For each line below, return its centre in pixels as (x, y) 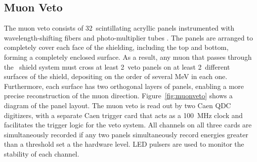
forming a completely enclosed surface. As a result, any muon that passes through (128, 57)
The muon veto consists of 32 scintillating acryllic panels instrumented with (119, 28)
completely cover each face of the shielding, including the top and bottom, (116, 47)
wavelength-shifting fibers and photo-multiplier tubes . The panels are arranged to (128, 37)
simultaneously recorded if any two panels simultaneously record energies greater (126, 134)
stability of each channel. (42, 153)
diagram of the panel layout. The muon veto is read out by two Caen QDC (118, 105)
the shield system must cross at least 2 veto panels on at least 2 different (117, 66)
